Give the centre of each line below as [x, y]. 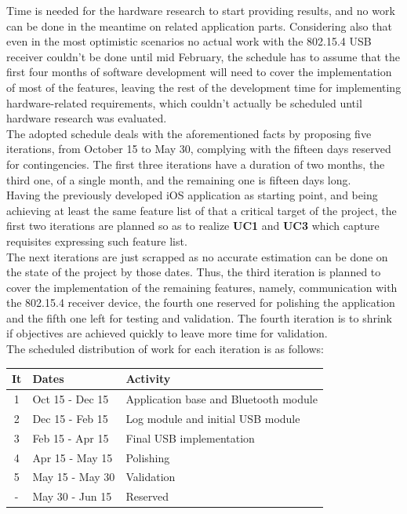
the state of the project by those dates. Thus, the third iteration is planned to [194, 272]
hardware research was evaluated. [87, 118]
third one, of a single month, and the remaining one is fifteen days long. [179, 179]
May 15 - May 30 [74, 477]
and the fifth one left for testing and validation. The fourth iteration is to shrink [200, 317]
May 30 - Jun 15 [72, 496]
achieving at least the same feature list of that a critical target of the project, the [202, 210]
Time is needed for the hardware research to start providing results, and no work [201, 10]
